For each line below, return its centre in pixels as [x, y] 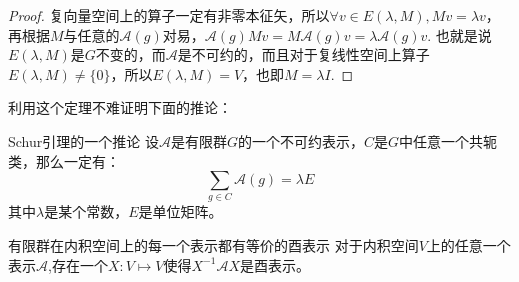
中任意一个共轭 [448, 140]
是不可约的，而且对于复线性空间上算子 [303, 54]
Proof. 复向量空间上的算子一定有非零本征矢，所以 [169, 15]
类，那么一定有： [64, 160]
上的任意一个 [468, 245]
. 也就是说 [459, 34]
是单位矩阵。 [180, 211]
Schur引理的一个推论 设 [83, 140]
